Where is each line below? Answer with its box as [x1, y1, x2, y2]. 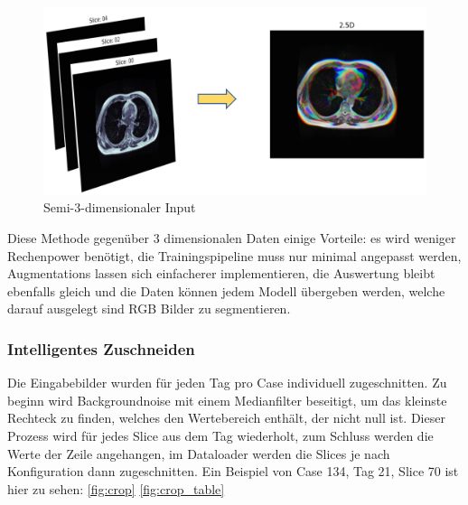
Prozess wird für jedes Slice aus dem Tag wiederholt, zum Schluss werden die [7, 426, 434, 445]
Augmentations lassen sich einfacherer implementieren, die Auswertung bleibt [7, 264, 435, 283]
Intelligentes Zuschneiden [7, 337, 195, 360]
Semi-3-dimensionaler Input [43, 198, 196, 217]
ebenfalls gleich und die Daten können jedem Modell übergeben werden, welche [7, 281, 445, 300]
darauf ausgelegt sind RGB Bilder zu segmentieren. [7, 299, 291, 318]
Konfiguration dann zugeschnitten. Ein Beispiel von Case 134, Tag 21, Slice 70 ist [7, 462, 459, 481]
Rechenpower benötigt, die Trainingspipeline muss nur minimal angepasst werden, [7, 246, 462, 265]
